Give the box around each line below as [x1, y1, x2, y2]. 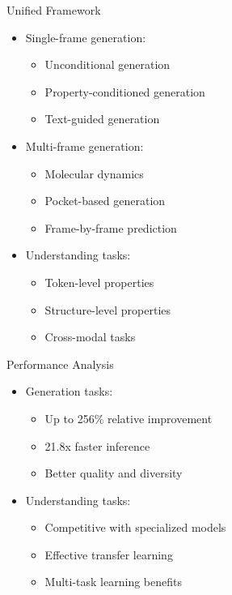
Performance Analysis [6, 355, 114, 372]
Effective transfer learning [44, 546, 173, 563]
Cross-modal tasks [44, 328, 136, 345]
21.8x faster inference [44, 437, 150, 454]
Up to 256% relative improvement [44, 409, 213, 426]
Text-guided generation [44, 110, 160, 127]
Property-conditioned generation [44, 83, 205, 100]
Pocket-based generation [44, 192, 166, 209]
